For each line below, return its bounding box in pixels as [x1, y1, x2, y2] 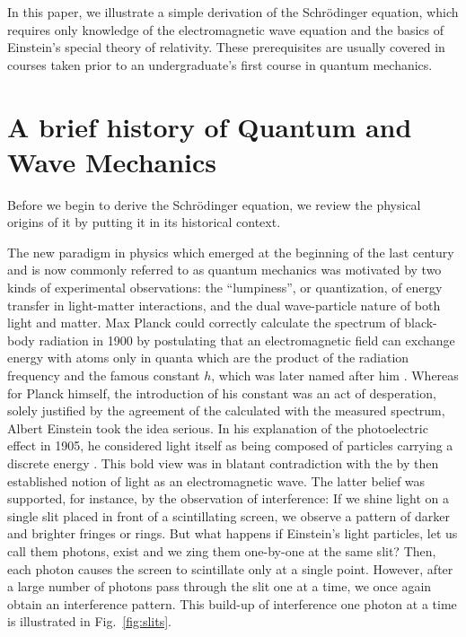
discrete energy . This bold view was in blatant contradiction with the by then [7, 454, 439, 472]
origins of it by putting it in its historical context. [7, 213, 281, 231]
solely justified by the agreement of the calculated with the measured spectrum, [7, 401, 445, 420]
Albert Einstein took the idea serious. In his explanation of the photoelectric [7, 418, 428, 437]
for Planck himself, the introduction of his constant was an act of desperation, [7, 383, 436, 402]
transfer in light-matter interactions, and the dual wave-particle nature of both [7, 295, 441, 314]
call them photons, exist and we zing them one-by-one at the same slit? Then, [7, 541, 436, 560]
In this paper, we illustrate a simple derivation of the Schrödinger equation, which [7, 3, 459, 21]
